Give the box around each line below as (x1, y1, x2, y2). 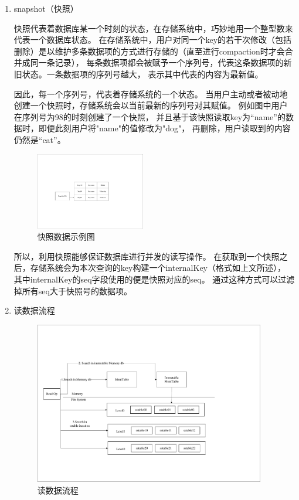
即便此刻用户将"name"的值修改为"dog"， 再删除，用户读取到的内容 (38, 122, 291, 134)
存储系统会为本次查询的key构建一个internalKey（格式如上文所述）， (30, 261, 286, 274)
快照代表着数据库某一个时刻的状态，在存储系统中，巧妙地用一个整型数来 (13, 22, 293, 34)
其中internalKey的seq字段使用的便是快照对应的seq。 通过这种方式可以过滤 (13, 273, 295, 285)
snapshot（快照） (13, 2, 79, 14)
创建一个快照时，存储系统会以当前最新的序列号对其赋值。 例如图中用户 (13, 99, 288, 111)
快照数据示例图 (37, 230, 95, 243)
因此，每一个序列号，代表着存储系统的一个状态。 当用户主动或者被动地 (13, 87, 288, 100)
